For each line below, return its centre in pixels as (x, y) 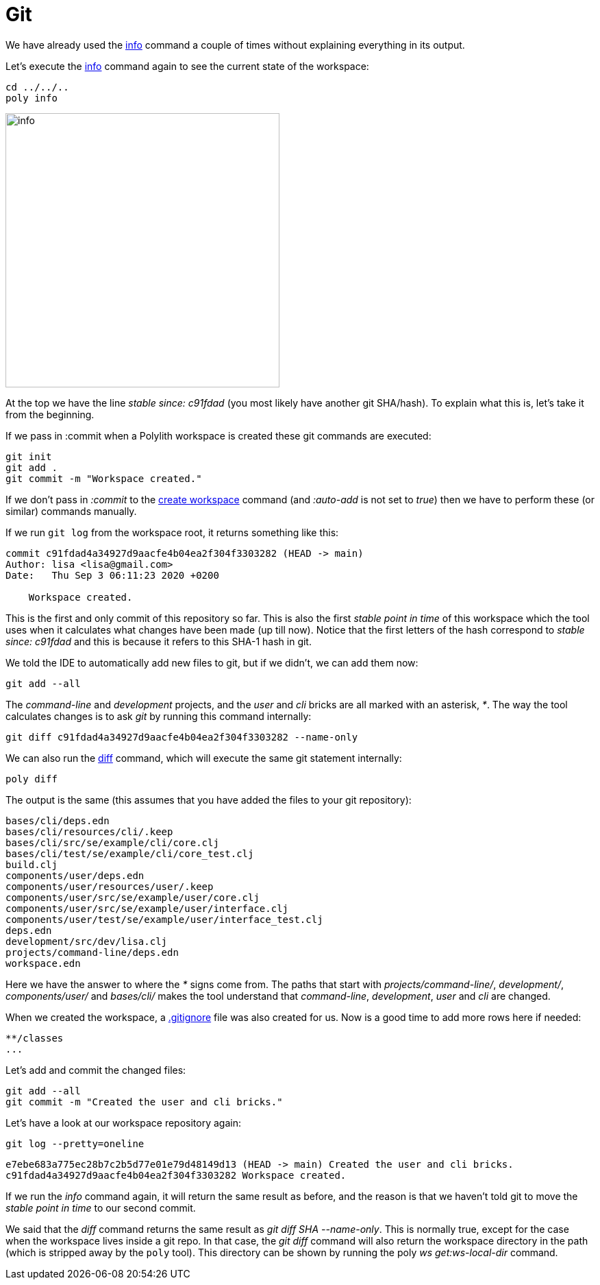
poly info (32, 98)
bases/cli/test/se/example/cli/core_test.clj (130, 853)
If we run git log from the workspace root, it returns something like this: (172, 532)
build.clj (32, 864)
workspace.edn (43, 963)
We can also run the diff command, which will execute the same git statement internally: (204, 758)
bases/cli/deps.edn (58, 820)
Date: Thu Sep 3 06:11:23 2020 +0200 (112, 575)
